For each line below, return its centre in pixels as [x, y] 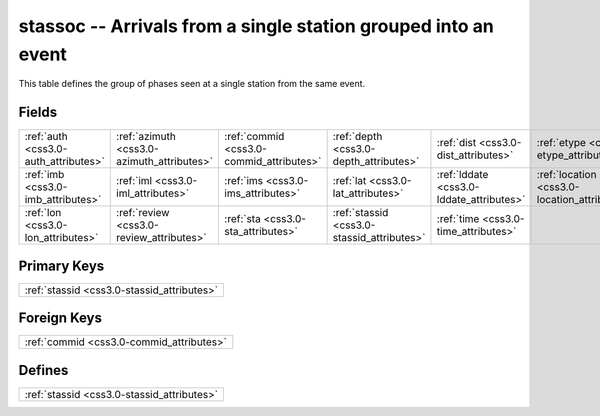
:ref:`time [458, 219]
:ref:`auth [46, 137]
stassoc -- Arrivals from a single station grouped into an [256, 26]
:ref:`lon [43, 213]
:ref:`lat [349, 181]
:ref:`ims [244, 181]
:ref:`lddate [462, 175]
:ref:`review [143, 213]
